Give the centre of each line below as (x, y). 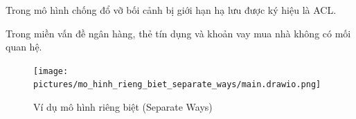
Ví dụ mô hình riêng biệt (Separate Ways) (123, 107)
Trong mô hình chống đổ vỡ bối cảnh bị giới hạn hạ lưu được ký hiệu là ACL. (171, 10)
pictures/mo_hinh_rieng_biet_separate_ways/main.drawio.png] (177, 85)
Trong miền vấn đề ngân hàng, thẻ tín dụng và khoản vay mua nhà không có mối (178, 33)
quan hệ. (24, 47)
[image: (51, 71)
